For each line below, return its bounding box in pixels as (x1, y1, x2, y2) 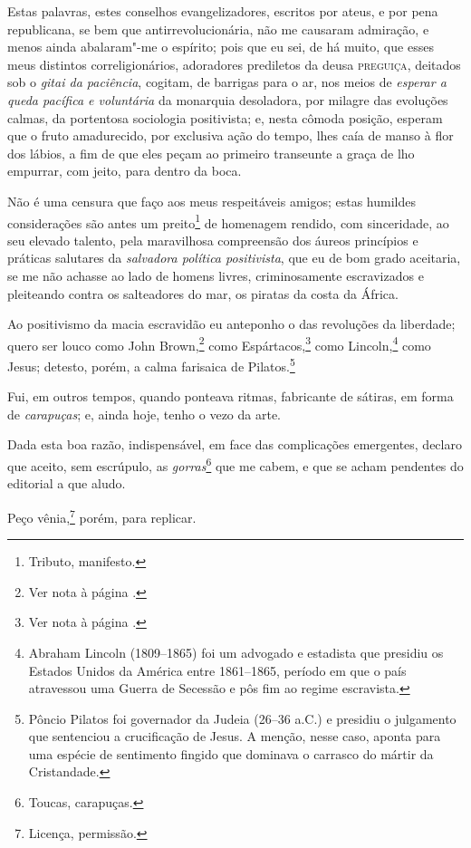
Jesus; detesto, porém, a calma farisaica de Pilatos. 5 (7, 354, 295, 375)
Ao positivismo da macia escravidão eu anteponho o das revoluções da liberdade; (7, 314, 456, 333)
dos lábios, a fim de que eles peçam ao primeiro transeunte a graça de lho (7, 143, 415, 162)
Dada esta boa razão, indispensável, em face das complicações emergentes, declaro (7, 435, 462, 454)
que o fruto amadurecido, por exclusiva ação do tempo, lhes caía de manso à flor (7, 126, 454, 145)
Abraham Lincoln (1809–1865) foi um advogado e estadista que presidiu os (28, 642, 444, 661)
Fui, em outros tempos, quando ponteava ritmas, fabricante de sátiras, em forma (7, 387, 454, 406)
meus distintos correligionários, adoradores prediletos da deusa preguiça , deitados (7, 54, 461, 73)
